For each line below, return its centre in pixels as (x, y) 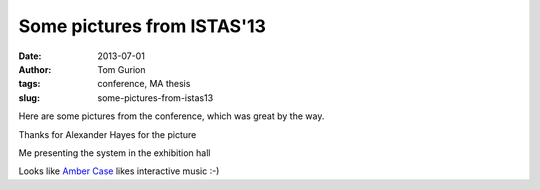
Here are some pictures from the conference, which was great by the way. (171, 116)
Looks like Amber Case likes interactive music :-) (119, 171)
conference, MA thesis (144, 84)
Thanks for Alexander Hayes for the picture (107, 134)
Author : (35, 69)
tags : (29, 84)
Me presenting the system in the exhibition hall (114, 152)
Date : (30, 56)
